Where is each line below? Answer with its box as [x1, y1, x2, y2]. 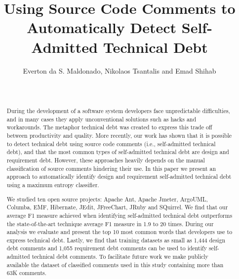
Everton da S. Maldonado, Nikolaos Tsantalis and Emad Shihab [23, 65, 216, 76]
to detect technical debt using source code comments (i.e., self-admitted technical [6, 139, 216, 148]
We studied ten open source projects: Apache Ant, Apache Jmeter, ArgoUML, [6, 195, 208, 203]
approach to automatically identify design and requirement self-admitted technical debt [6, 172, 232, 181]
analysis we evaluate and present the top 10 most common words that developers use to [6, 228, 233, 236]
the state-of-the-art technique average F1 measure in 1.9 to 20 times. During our [6, 219, 214, 228]
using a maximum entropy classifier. [6, 180, 99, 189]
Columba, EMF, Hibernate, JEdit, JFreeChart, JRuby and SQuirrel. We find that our [6, 203, 228, 211]
